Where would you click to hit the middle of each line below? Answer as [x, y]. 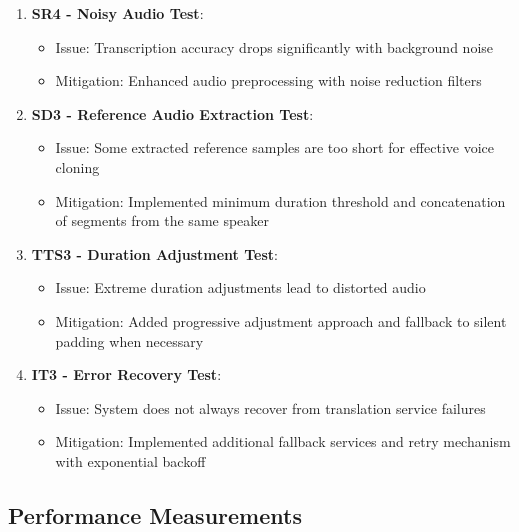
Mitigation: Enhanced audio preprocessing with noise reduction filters [268, 80]
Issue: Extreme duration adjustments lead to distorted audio [240, 287]
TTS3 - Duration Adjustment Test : [154, 253]
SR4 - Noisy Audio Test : [117, 13]
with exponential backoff [130, 460]
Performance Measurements [155, 514]
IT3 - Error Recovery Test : [126, 374]
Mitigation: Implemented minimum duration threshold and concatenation [280, 200]
